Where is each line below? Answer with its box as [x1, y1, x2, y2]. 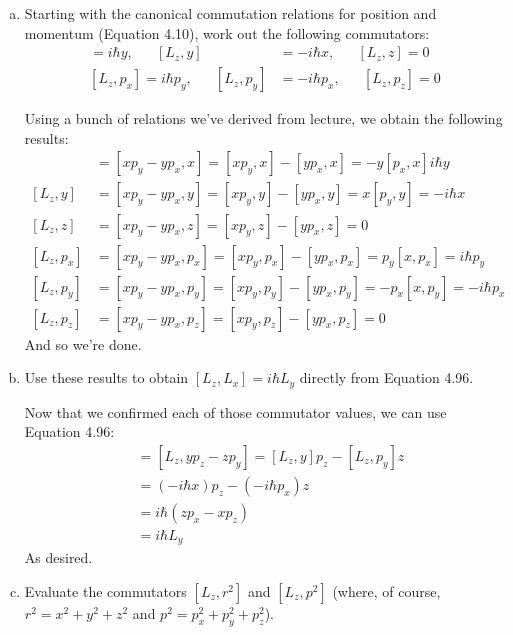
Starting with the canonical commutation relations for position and [24, 3, 437, 23]
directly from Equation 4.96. [299, 367, 474, 388]
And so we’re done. [24, 333, 142, 354]
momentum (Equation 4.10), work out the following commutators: [24, 22, 430, 43]
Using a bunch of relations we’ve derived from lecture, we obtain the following [24, 108, 503, 129]
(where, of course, [332, 581, 441, 602]
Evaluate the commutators [24, 581, 187, 602]
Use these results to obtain [24, 367, 189, 388]
